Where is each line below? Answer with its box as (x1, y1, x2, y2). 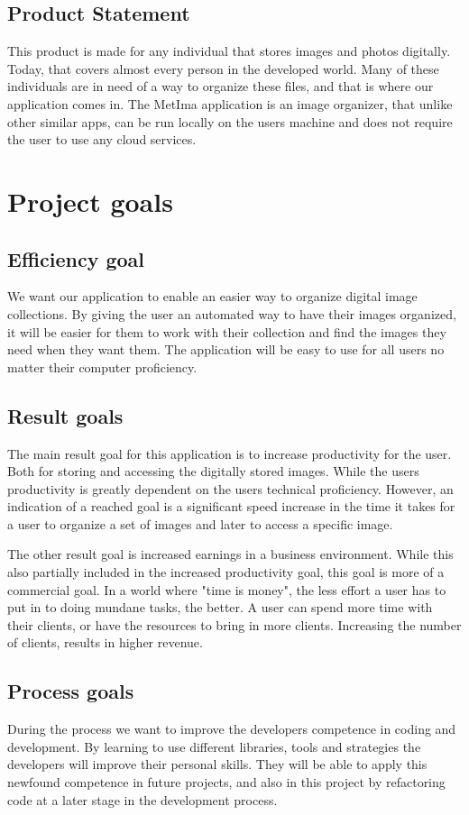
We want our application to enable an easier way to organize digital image (7, 287, 418, 306)
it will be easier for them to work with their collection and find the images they (7, 322, 446, 341)
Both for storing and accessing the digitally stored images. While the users (7, 462, 419, 481)
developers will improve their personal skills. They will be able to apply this (7, 755, 428, 774)
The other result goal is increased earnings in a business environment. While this (7, 545, 454, 563)
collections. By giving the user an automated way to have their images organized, (7, 304, 456, 323)
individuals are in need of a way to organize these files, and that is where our (7, 77, 434, 96)
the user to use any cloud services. (7, 130, 197, 149)
